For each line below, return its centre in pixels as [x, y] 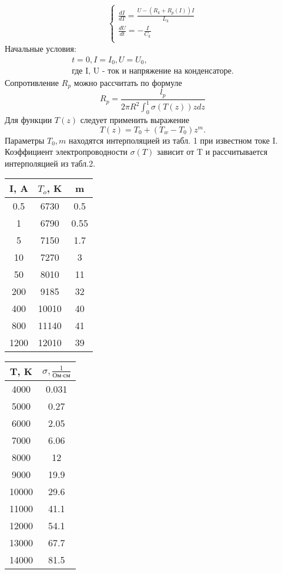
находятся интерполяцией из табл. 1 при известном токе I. [173, 140]
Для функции [28, 120]
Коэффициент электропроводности [66, 152]
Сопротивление [32, 82]
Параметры [25, 140]
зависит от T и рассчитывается [212, 152]
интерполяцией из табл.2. [50, 163]
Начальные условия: [41, 48]
